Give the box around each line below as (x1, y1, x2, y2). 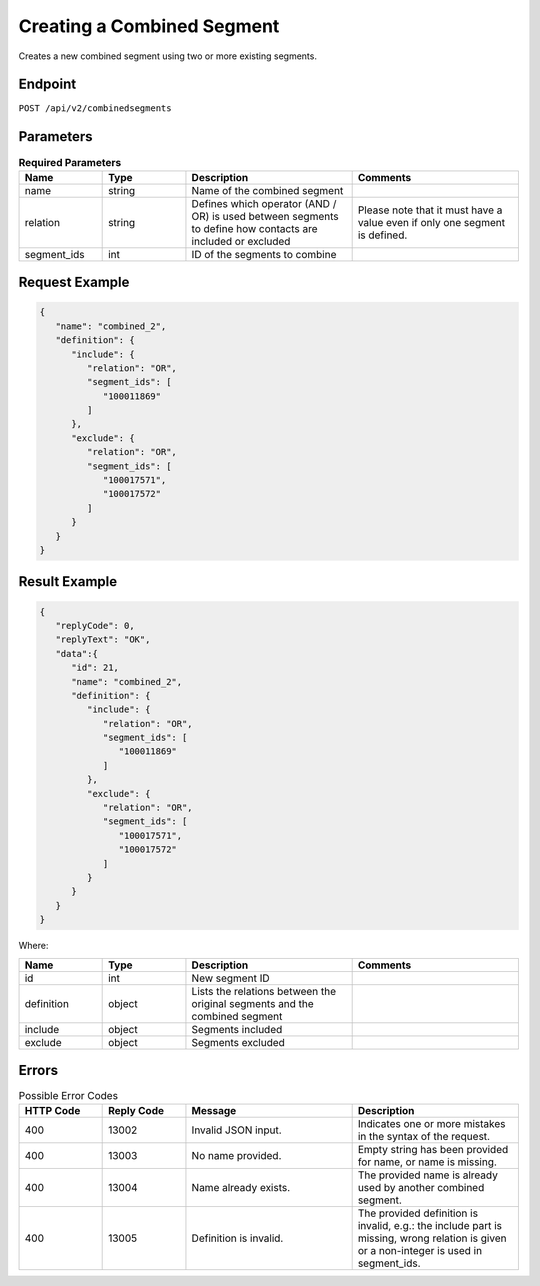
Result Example (18, 573, 118, 590)
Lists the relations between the (191, 984, 337, 998)
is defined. (357, 228, 408, 242)
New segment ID (191, 971, 270, 985)
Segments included (191, 1022, 283, 1036)
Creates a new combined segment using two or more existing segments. (18, 50, 317, 62)
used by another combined (357, 1181, 485, 1195)
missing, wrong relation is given (357, 1231, 507, 1245)
